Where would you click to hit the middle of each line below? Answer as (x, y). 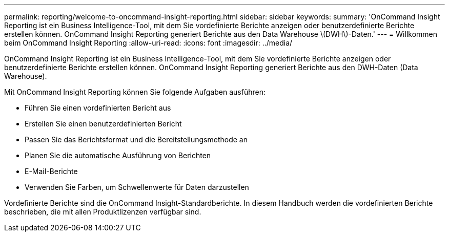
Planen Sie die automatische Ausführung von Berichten (118, 155)
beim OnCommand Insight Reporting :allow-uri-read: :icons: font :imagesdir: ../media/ (148, 43)
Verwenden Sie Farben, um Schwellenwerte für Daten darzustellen (137, 187)
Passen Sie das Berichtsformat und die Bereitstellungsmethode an (136, 140)
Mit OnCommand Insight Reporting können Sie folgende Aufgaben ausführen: (135, 92)
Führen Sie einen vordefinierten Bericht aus (98, 108)
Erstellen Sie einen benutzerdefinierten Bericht (103, 124)
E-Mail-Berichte (51, 171)
